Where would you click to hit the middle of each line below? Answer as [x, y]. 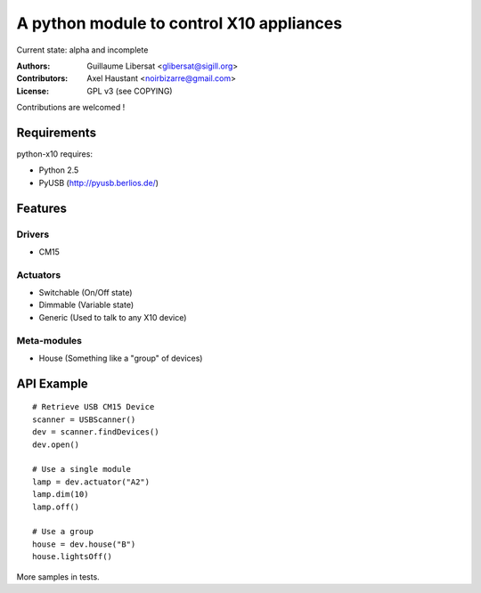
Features [41, 208]
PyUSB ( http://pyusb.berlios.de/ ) [99, 183]
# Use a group [63, 532]
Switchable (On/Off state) [86, 293]
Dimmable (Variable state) [86, 305]
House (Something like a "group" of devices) [121, 358]
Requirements [57, 132]
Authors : [33, 66]
